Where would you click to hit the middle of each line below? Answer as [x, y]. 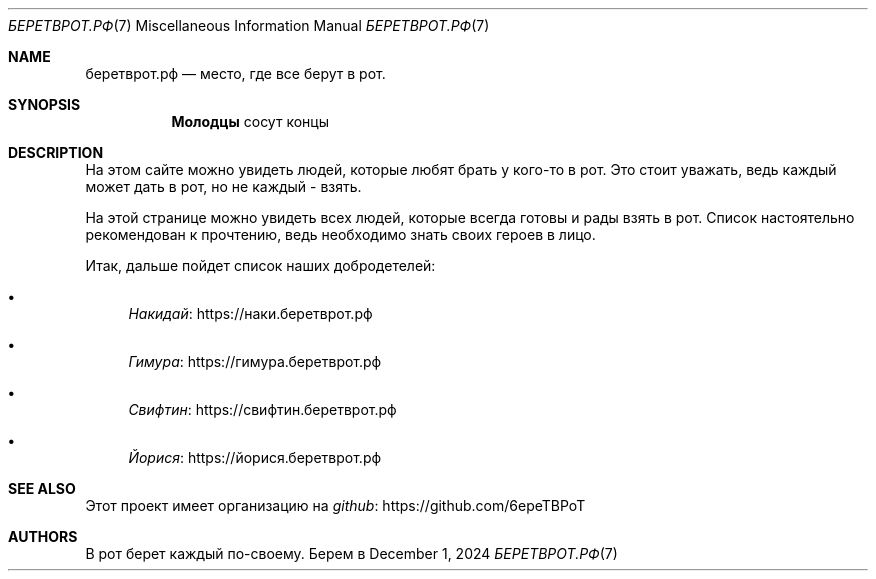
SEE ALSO [42, 488]
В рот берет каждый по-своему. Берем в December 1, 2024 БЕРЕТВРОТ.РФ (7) [351, 553]
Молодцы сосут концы [250, 121]
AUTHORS [43, 536]
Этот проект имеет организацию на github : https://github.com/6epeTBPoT [335, 505]
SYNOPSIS [44, 104]
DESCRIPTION [56, 152]
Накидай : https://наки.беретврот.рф [250, 313]
